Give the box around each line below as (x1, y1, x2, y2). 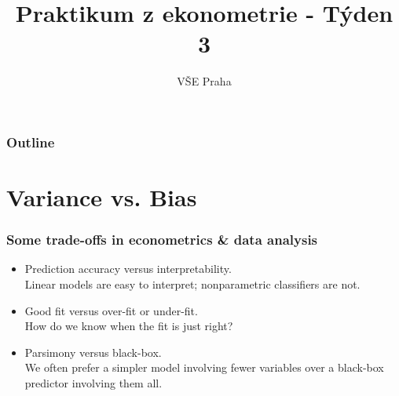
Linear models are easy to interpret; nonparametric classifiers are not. (24, 276, 361, 292)
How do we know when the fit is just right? (24, 318, 233, 334)
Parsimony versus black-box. (24, 343, 162, 360)
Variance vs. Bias (6, 181, 197, 213)
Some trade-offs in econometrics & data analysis (6, 230, 318, 249)
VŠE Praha (177, 73, 232, 89)
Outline (6, 132, 55, 151)
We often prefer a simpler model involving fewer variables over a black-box (24, 359, 384, 376)
